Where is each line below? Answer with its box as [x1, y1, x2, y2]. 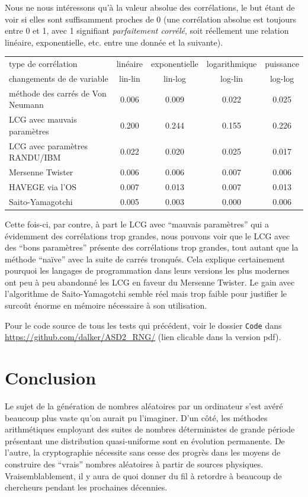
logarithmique [206, 57, 257, 70]
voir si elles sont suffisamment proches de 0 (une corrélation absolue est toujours [5, 12, 296, 25]
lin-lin [118, 72, 140, 84]
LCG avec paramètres [9, 139, 88, 152]
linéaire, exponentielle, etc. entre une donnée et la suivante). [5, 36, 223, 48]
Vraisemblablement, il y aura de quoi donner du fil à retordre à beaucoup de [5, 469, 282, 482]
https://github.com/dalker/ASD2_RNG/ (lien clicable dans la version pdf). [5, 331, 281, 343]
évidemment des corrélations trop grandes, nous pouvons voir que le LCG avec [5, 229, 290, 242]
